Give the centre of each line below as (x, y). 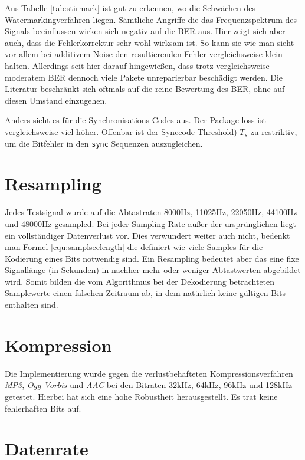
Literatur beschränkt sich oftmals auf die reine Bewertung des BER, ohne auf (145, 89)
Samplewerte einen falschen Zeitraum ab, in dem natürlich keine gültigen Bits (145, 293)
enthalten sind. (32, 305)
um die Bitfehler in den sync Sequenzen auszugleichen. (104, 143)
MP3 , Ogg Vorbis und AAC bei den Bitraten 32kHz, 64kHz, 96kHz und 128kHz (149, 385)
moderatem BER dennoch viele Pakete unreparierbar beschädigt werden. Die (144, 77)
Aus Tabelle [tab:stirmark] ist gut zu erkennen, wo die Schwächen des (130, 8)
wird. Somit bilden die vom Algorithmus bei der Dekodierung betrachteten (140, 281)
